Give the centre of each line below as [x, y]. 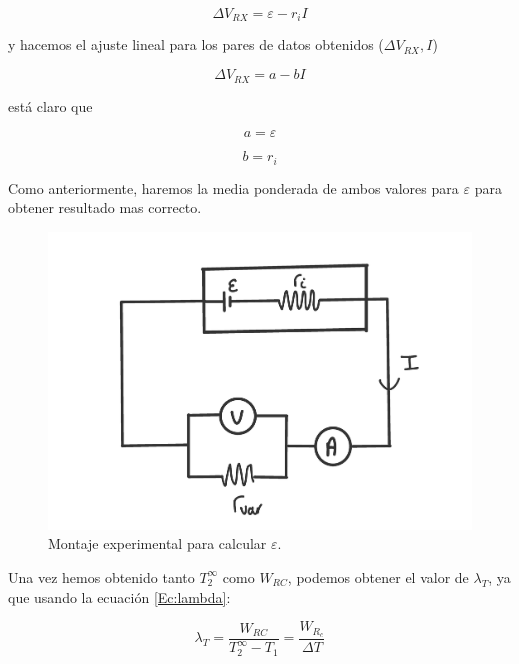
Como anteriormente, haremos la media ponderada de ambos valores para [233, 187]
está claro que [50, 105]
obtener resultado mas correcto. [105, 207]
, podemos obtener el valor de [378, 576]
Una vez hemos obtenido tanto [101, 576]
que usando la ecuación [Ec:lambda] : [119, 596]
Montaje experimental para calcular [157, 543]
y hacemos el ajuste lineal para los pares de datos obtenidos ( [196, 44]
